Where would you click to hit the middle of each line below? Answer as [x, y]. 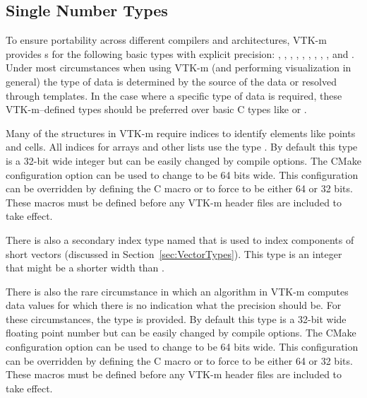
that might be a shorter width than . [85, 268]
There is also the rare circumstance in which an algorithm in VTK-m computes [177, 291]
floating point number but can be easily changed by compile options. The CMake [181, 333]
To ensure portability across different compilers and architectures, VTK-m [166, 40]
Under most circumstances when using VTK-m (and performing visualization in [179, 68]
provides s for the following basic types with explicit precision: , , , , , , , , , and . [180, 53]
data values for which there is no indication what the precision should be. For [174, 305]
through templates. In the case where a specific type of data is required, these [174, 95]
